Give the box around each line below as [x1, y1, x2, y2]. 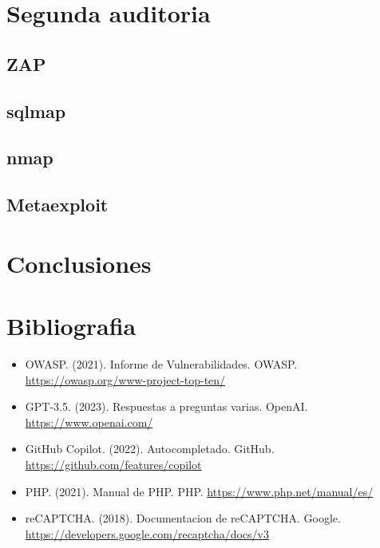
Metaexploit [6, 192, 109, 217]
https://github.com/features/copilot [25, 455, 202, 472]
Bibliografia [6, 309, 137, 342]
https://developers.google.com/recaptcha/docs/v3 [25, 525, 269, 542]
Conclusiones [6, 246, 152, 279]
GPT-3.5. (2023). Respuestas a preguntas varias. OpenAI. [25, 398, 308, 415]
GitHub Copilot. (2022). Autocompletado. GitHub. [25, 440, 275, 457]
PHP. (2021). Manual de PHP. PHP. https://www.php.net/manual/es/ [25, 483, 374, 499]
